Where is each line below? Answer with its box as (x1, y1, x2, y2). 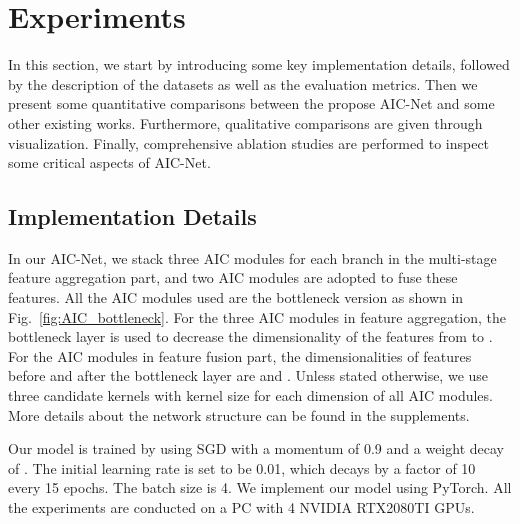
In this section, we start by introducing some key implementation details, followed (8, 54, 510, 75)
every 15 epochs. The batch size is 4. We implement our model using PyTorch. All (8, 477, 512, 498)
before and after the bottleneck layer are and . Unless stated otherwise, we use (8, 365, 489, 386)
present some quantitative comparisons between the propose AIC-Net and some (8, 93, 495, 114)
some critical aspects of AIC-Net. (8, 152, 211, 173)
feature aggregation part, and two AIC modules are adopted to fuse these (8, 267, 458, 288)
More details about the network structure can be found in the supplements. (8, 404, 470, 425)
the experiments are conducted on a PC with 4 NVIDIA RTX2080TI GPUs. (8, 497, 475, 518)
